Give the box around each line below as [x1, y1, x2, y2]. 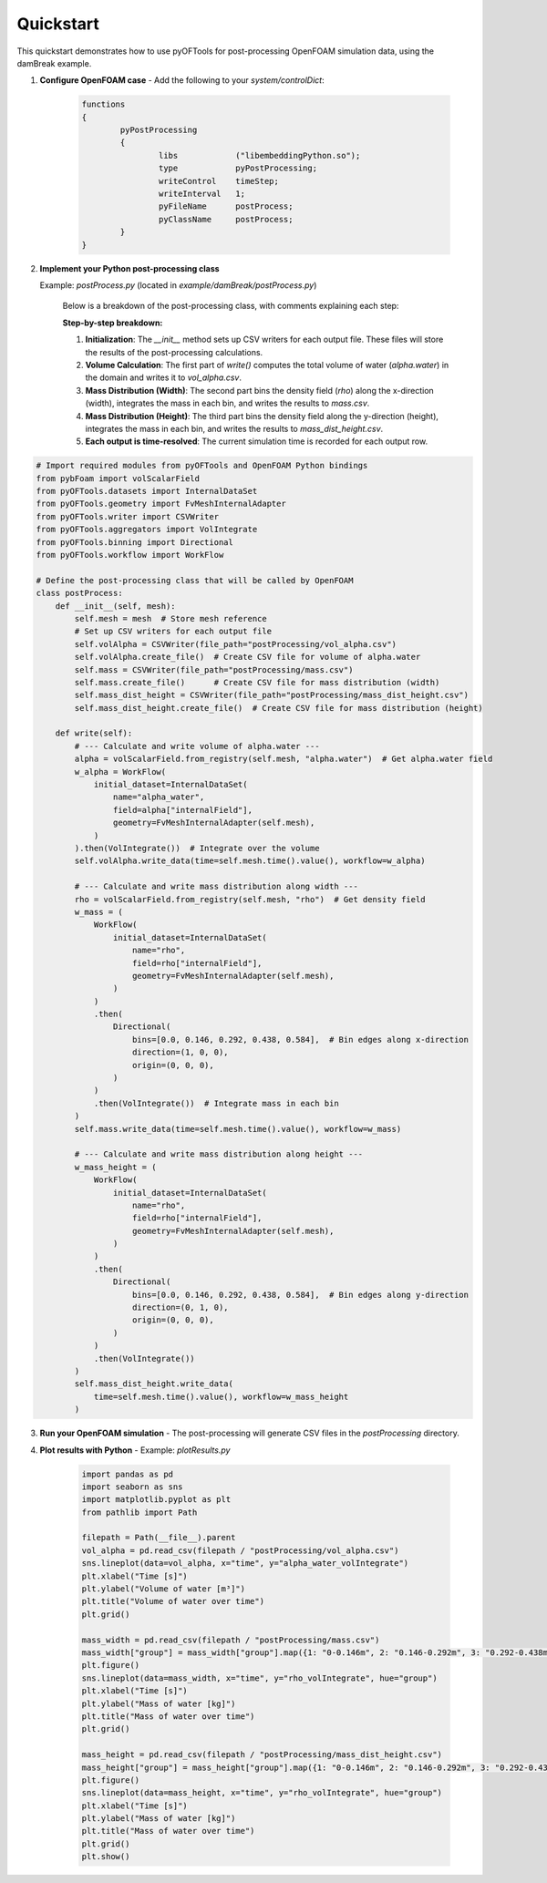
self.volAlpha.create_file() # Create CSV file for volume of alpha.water [74, 652, 421, 663]
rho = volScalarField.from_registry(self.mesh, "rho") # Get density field [74, 894, 426, 904]
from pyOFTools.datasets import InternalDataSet [36, 486, 258, 497]
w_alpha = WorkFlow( [74, 767, 167, 777]
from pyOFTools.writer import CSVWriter [36, 511, 219, 521]
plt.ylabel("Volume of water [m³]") [81, 1584, 246, 1594]
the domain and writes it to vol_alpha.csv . [85, 372, 242, 383]
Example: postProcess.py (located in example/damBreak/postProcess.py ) [39, 279, 317, 291]
